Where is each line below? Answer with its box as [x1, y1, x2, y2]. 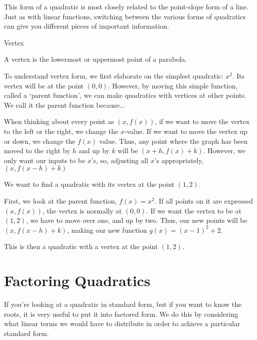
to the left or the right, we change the [4, 126, 119, 136]
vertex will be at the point [4, 80, 84, 90]
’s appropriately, [154, 155, 204, 165]
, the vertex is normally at [43, 205, 122, 215]
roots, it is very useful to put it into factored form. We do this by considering [4, 308, 238, 319]
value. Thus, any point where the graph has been [99, 135, 248, 146]
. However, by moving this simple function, [108, 80, 238, 90]
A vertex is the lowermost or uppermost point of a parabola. [4, 54, 187, 64]
